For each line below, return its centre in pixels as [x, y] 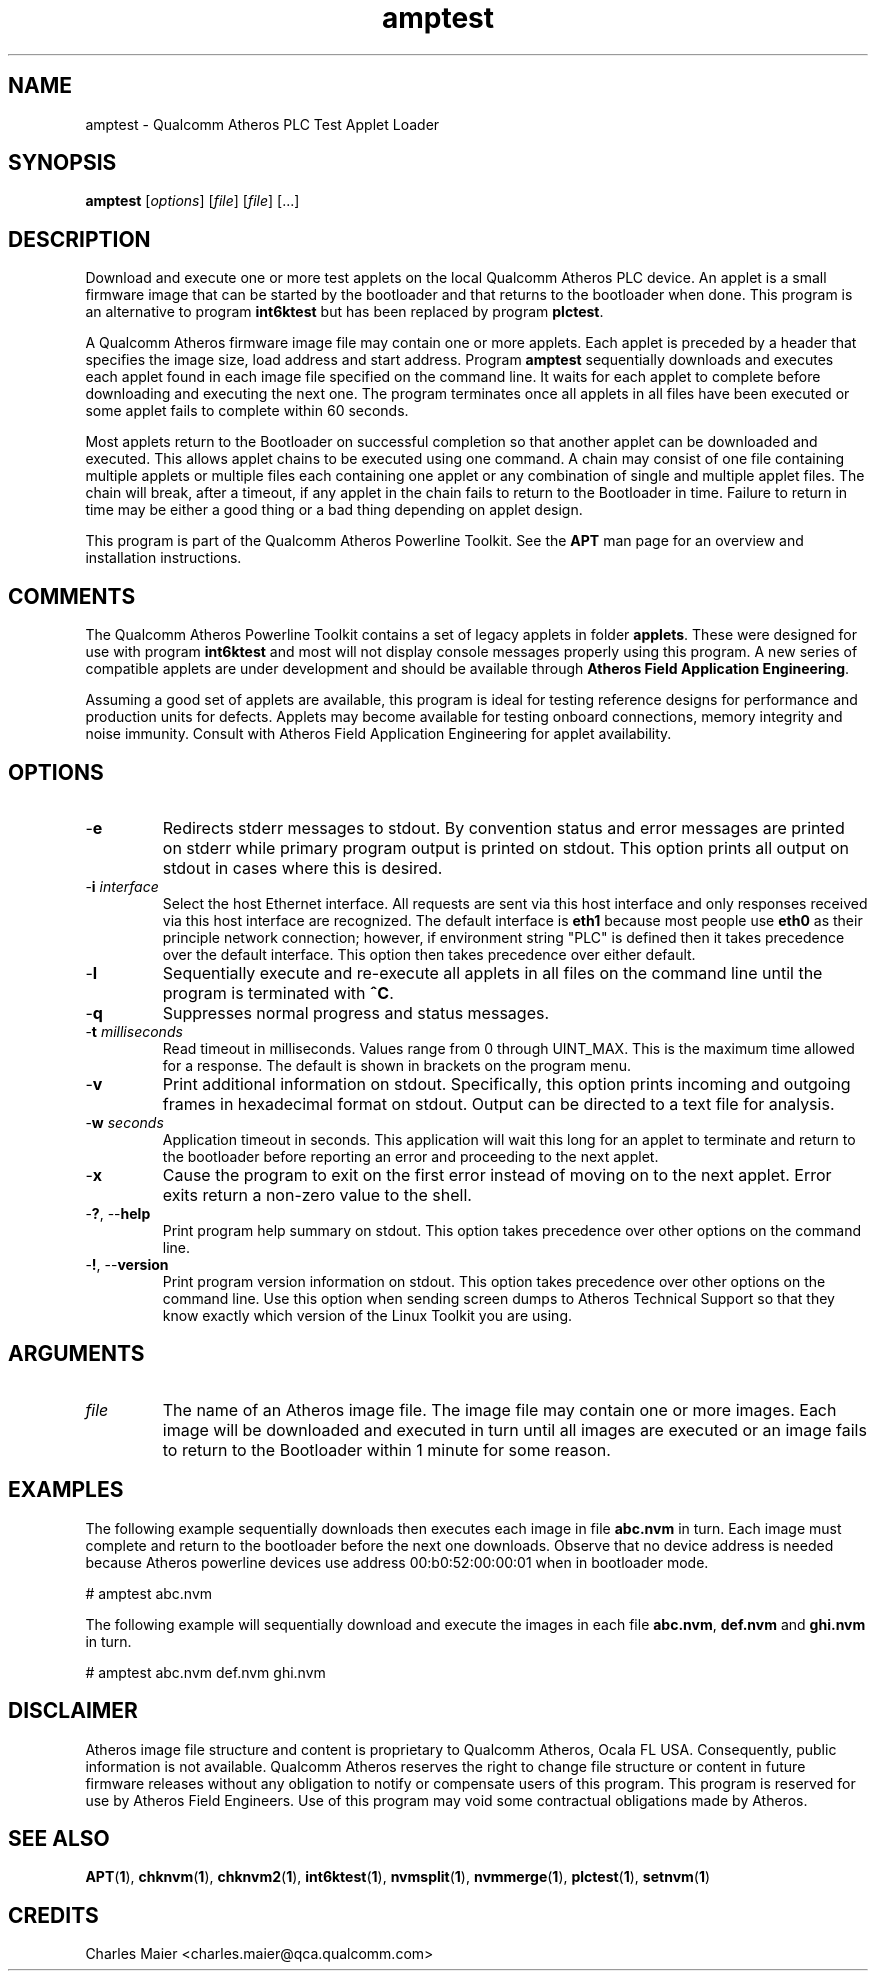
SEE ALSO [59, 1838]
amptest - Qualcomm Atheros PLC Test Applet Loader [262, 124]
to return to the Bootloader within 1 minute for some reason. [386, 1449]
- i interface [122, 886]
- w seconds [124, 1122]
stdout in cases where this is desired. [302, 867]
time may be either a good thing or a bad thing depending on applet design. [334, 510]
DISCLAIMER [73, 1711]
